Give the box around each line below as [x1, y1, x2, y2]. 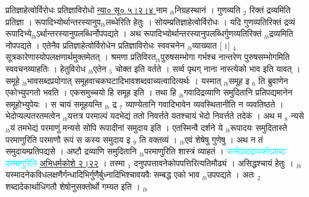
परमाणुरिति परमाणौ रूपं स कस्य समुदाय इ [5, 133, 131, 145]
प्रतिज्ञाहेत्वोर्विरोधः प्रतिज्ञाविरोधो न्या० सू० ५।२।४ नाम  [5, 4, 170, 16]
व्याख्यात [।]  [192, 38, 233, 51]
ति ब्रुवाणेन [258, 74, 289, 86]
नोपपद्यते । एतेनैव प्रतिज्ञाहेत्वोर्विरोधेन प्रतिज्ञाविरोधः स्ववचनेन [5, 38, 185, 51]
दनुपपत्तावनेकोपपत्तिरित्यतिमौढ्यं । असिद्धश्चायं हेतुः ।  [134, 156, 297, 169]
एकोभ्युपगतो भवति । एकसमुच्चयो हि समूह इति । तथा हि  [5, 86, 179, 98]
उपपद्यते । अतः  [207, 168, 258, 181]
